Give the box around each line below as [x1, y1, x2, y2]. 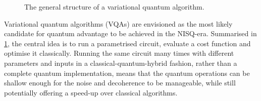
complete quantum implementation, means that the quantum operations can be [4, 67, 250, 78]
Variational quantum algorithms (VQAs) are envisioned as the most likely [4, 18, 233, 29]
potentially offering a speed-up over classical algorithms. [4, 87, 178, 97]
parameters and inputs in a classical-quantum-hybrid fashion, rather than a [4, 57, 237, 68]
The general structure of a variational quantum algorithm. [24, 2, 204, 12]
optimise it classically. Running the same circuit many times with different [4, 48, 234, 58]
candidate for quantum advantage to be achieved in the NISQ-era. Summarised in [4, 28, 257, 39]
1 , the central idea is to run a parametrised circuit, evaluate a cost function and [4, 38, 251, 48]
